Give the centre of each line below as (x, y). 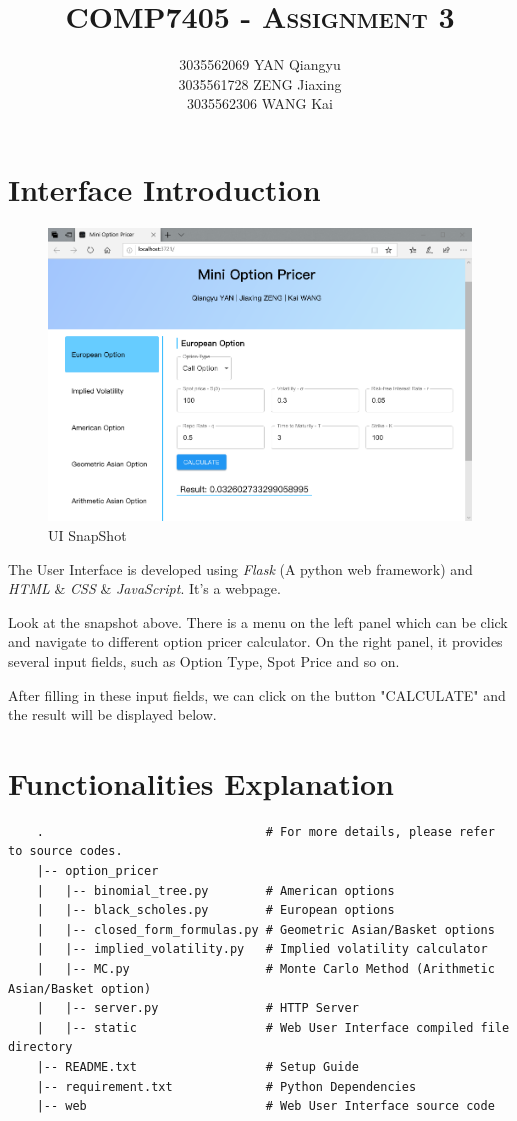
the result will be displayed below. (112, 714)
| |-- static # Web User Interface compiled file (273, 1027)
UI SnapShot (87, 534)
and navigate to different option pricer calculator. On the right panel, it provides (255, 641)
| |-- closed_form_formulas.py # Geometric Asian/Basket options (265, 929)
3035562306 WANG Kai (260, 103)
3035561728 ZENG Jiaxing (260, 83)
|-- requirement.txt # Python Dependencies (226, 1086)
